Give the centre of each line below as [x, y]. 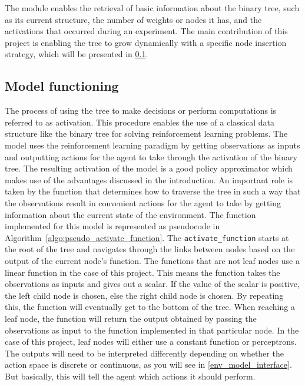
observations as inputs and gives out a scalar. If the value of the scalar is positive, [152, 284]
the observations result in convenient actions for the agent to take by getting [143, 202]
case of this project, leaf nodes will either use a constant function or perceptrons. [151, 342]
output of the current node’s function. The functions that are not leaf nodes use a [152, 260]
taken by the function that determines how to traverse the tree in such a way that [153, 191]
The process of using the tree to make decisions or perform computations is [141, 110]
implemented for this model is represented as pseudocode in [112, 226]
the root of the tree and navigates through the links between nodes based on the [150, 249]
